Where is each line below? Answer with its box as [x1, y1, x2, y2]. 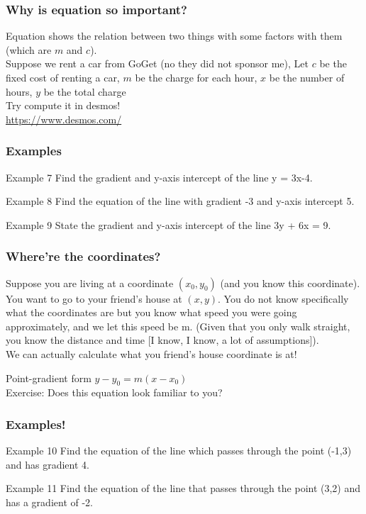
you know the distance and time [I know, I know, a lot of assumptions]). [6, 333, 319, 347]
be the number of [269, 70, 345, 84]
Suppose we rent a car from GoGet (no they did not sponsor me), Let [6, 56, 309, 71]
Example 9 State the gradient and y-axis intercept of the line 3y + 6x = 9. [6, 217, 331, 232]
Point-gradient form [6, 370, 91, 385]
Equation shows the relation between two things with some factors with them [6, 28, 343, 43]
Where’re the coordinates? [6, 247, 161, 265]
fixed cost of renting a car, [6, 70, 120, 84]
